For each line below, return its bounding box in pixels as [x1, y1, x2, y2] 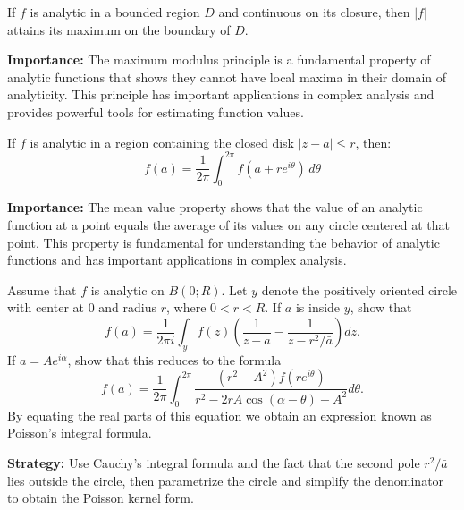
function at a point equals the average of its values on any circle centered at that [7, 216, 450, 234]
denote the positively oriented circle [261, 280, 458, 299]
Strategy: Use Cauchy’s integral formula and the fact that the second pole [7, 453, 420, 472]
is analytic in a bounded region [30, 3, 200, 21]
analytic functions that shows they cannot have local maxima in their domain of [7, 67, 447, 86]
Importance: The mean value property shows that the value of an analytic [7, 198, 423, 217]
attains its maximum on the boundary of [7, 20, 231, 38]
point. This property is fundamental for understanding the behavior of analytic [7, 233, 440, 251]
